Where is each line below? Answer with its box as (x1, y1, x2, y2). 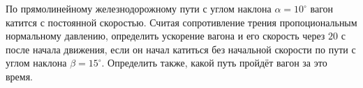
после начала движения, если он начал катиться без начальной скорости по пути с (6, 42, 356, 56)
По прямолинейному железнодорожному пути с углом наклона (6, 1, 272, 15)
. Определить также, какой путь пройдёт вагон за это (101, 55, 327, 70)
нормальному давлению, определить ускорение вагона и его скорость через (6, 28, 325, 43)
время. (6, 69, 34, 83)
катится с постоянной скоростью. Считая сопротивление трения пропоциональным (6, 15, 357, 29)
